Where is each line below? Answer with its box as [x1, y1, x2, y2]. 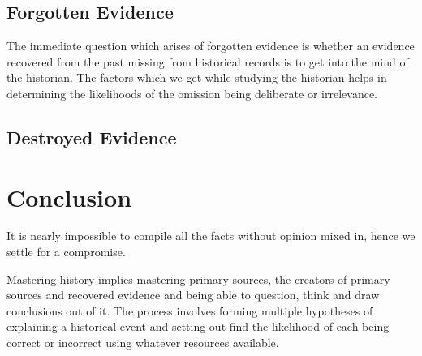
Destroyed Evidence [6, 124, 177, 149]
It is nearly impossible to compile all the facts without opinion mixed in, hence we [6, 227, 416, 244]
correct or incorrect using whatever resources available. [6, 334, 279, 351]
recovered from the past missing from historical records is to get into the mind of [6, 53, 409, 70]
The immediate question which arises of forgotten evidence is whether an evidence [6, 37, 415, 54]
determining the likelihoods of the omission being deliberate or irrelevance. [6, 84, 378, 101]
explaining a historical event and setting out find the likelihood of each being [6, 318, 390, 335]
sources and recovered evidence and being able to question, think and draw [6, 286, 380, 303]
